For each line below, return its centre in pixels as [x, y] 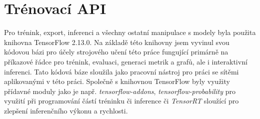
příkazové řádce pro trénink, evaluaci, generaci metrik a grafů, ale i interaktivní [126, 61]
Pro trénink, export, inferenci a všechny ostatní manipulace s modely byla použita [130, 32]
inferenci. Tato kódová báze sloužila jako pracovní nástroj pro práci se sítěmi [121, 71]
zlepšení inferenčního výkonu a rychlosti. [66, 110]
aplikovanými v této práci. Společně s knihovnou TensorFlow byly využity [117, 81]
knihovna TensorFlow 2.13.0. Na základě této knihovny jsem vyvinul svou [117, 42]
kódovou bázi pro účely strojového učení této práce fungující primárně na [116, 52]
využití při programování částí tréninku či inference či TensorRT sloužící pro [121, 101]
